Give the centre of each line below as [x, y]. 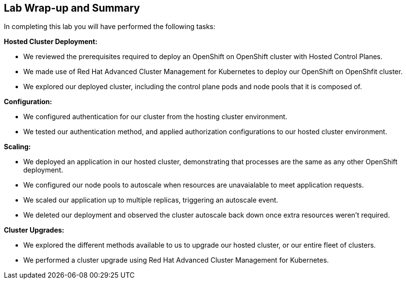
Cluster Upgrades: [34, 230]
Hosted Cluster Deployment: [51, 42]
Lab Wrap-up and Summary [72, 8]
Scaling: [17, 147]
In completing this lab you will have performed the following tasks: [110, 27]
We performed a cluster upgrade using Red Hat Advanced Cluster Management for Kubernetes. [176, 260]
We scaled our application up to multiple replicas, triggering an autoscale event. [151, 200]
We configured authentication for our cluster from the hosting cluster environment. [155, 117]
